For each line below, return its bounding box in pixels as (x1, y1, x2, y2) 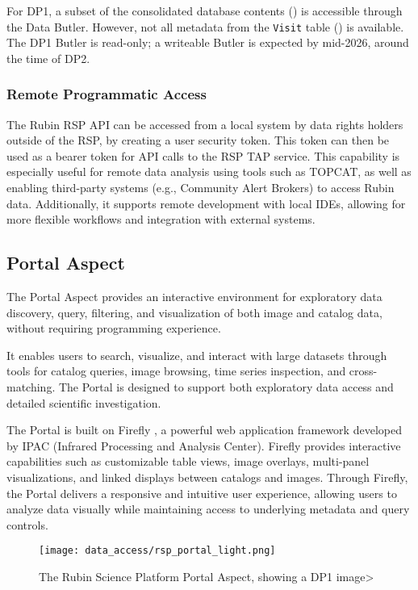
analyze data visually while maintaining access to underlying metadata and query (6, 500, 410, 517)
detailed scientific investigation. (6, 394, 161, 411)
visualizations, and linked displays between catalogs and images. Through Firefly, (6, 468, 408, 485)
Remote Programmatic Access (6, 84, 207, 104)
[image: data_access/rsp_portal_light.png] (39, 545, 276, 557)
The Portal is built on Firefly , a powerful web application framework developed (6, 421, 402, 438)
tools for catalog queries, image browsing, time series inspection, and (6, 362, 346, 379)
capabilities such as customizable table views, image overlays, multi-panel (6, 453, 370, 470)
